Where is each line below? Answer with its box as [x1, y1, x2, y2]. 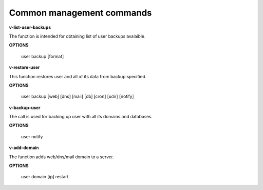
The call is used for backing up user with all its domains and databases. [9, 114, 153, 120]
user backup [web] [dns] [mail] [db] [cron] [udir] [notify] [21, 93, 134, 100]
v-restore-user [9, 64, 40, 70]
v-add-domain [9, 145, 39, 151]
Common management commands [9, 7, 152, 18]
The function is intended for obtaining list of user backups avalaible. [9, 33, 146, 39]
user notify [21, 133, 43, 139]
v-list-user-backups [9, 24, 51, 30]
